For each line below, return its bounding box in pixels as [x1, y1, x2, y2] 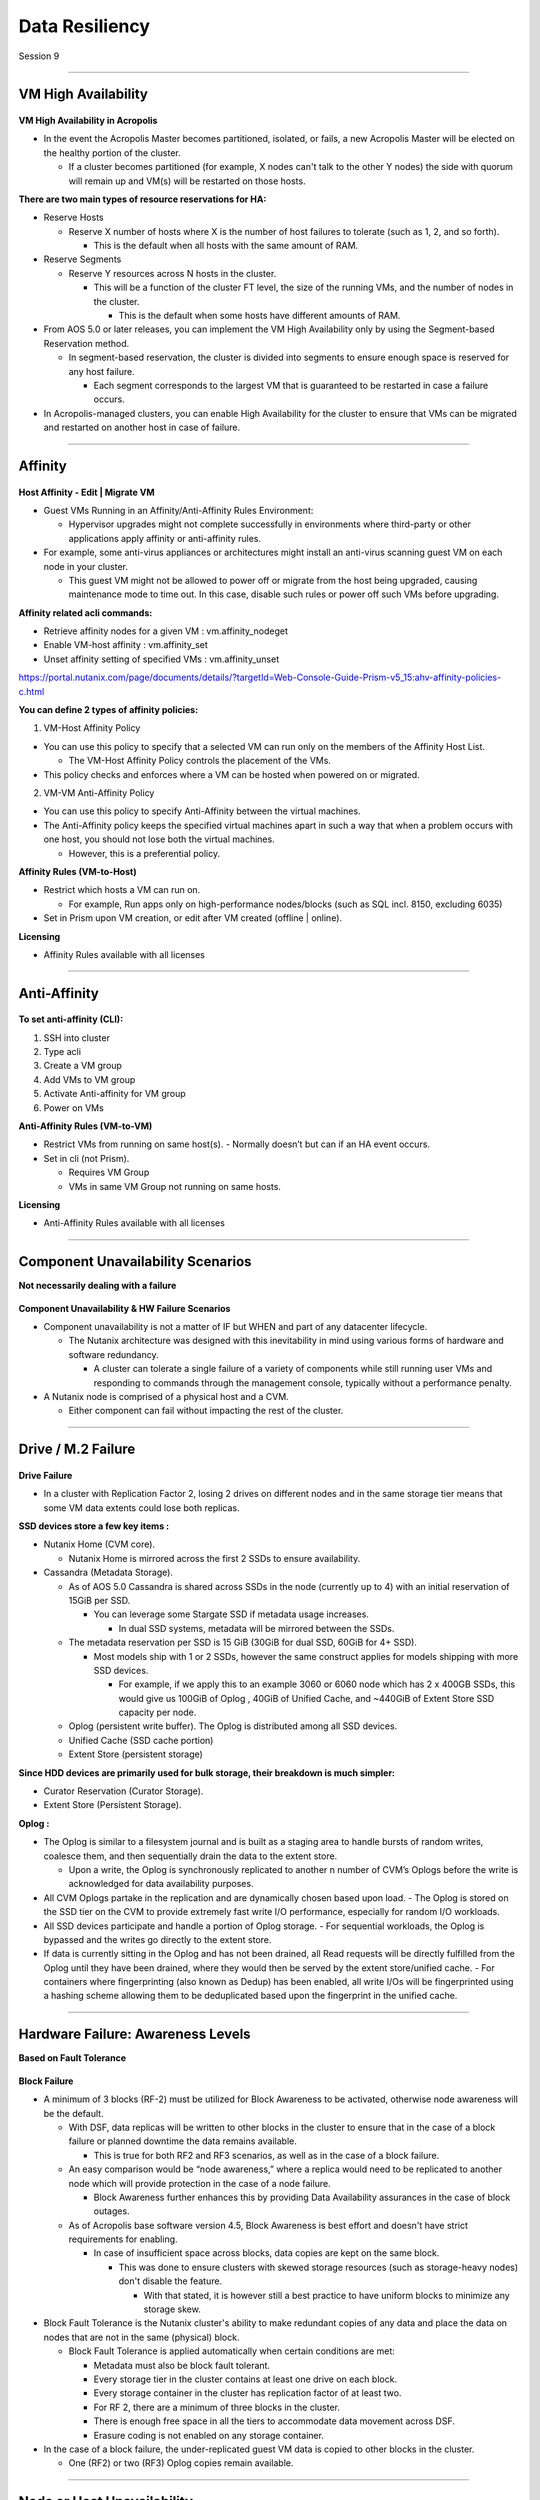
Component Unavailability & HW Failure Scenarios [18, 1302, 231, 1314]
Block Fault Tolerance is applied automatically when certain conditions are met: [68, 2345, 395, 2357]
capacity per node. [118, 1706, 197, 1719]
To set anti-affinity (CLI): [18, 1013, 124, 1025]
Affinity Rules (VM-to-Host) [18, 865, 137, 877]
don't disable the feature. [118, 2275, 223, 2287]
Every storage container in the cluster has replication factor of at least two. [93, 2387, 402, 2399]
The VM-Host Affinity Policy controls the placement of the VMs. [68, 755, 332, 767]
